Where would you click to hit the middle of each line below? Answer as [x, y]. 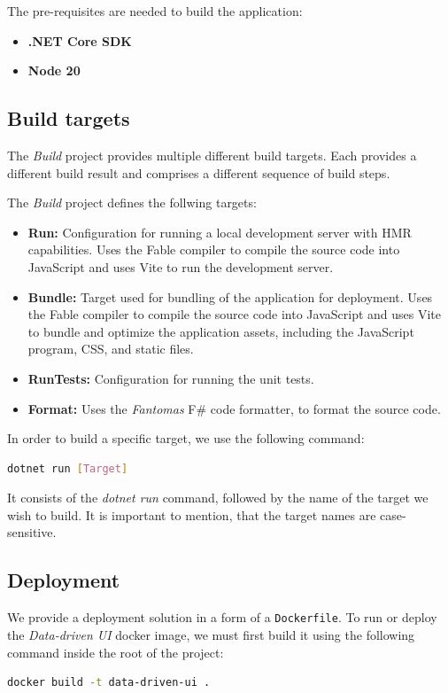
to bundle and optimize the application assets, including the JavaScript [221, 331]
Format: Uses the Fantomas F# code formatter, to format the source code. [234, 408]
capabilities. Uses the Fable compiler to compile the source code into [214, 249]
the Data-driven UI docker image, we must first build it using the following [211, 634]
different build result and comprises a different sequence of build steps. [199, 172]
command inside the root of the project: [116, 652]
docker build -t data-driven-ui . [109, 683]
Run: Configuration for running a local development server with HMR [220, 232]
